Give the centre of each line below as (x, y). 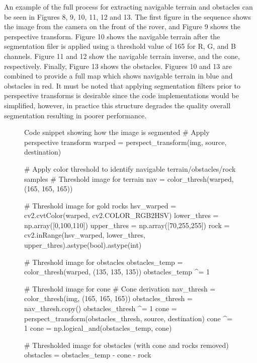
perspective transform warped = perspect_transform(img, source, (125, 142)
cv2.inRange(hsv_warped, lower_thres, (85, 235)
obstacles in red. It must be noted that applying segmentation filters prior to (122, 85)
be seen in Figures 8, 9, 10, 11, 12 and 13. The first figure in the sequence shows (127, 16)
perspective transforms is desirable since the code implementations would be (121, 95)
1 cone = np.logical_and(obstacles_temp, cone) (98, 328)
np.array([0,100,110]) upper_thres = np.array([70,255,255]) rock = (127, 225)
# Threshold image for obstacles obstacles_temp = (104, 262)
